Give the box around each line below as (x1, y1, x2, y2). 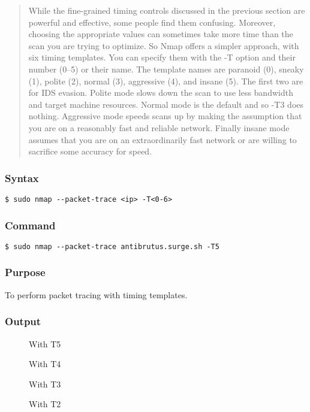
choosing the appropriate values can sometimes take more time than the (28, 28, 293, 40)
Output (5, 314, 41, 329)
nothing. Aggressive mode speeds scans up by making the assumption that (28, 110, 302, 122)
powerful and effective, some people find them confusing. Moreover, (28, 16, 276, 28)
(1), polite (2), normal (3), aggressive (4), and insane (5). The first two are (28, 74, 303, 87)
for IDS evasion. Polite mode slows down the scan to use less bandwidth (28, 86, 293, 99)
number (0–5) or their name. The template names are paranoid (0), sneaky (28, 62, 304, 75)
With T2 (29, 398, 61, 410)
